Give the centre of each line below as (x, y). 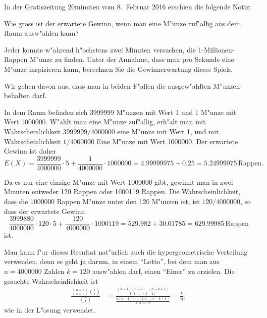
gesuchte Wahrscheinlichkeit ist (51, 281)
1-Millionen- (216, 49)
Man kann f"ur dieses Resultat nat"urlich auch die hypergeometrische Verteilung (126, 251)
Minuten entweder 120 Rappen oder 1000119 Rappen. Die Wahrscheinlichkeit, (122, 191)
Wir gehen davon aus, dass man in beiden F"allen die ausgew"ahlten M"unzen (122, 85)
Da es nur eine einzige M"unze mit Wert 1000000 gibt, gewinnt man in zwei (119, 182)
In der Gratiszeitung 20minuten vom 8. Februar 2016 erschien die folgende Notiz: (128, 6)
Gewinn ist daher (30, 151)
